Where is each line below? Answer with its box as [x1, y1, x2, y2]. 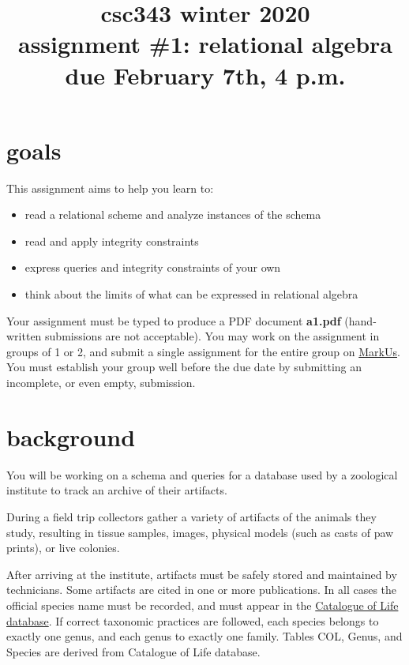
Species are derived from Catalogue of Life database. [6, 643, 261, 659]
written [6, 328, 42, 344]
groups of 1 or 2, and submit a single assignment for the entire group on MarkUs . [6, 343, 400, 359]
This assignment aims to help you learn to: [6, 179, 214, 196]
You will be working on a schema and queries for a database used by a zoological [6, 466, 398, 483]
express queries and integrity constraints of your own [24, 259, 281, 276]
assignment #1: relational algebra [17, 28, 392, 60]
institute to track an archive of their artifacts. [6, 482, 227, 498]
